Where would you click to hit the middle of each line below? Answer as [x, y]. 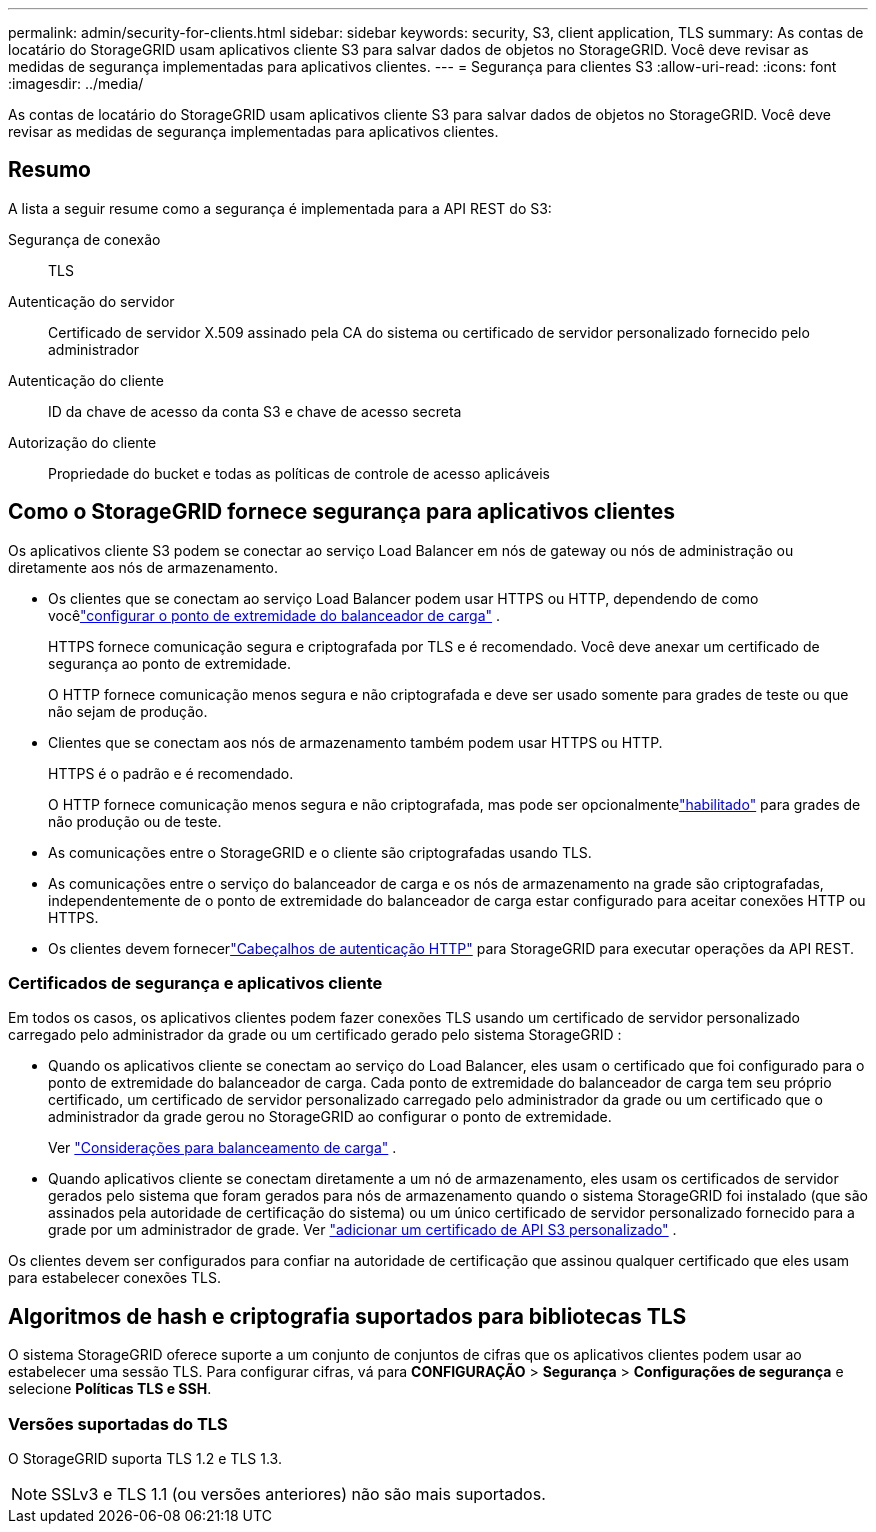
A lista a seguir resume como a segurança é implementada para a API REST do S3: [280, 208]
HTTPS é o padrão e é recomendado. [171, 773]
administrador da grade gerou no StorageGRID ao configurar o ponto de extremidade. [330, 1117]
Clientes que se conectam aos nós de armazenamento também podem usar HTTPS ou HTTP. [355, 742]
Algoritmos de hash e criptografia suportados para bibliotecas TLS [347, 1316]
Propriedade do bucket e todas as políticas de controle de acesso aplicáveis [299, 473]
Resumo [49, 170]
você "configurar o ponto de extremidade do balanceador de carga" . [274, 615]
